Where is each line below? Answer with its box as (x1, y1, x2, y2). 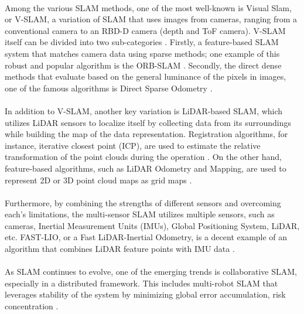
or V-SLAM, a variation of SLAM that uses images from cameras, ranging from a (5, 13, 298, 25)
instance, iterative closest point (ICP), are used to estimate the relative (5, 139, 261, 151)
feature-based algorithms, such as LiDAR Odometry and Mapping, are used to (5, 162, 286, 174)
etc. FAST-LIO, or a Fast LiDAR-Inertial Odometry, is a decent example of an (5, 231, 288, 243)
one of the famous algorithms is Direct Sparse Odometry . (5, 81, 213, 94)
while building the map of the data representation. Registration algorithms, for (5, 128, 288, 140)
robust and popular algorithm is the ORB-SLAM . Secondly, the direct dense (5, 59, 282, 71)
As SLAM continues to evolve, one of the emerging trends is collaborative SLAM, (5, 265, 297, 278)
